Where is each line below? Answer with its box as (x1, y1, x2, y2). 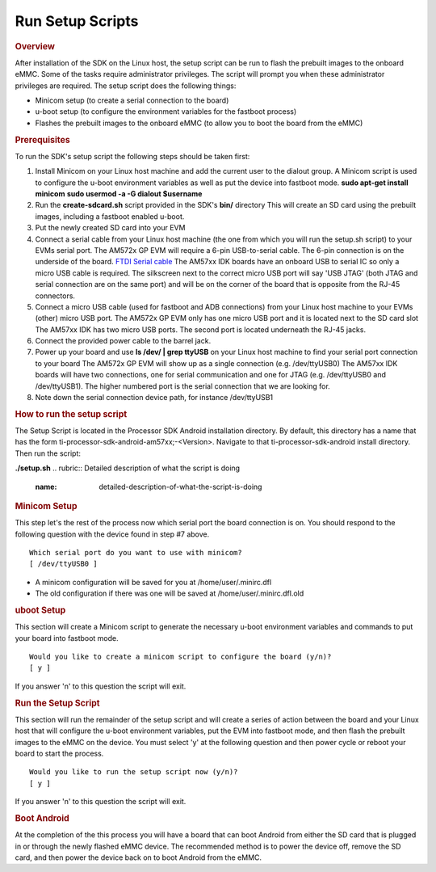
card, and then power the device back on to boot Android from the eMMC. (15, 853, 262, 862)
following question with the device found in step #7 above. (15, 529, 210, 539)
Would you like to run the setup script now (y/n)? (29, 768, 238, 777)
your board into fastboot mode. (15, 633, 119, 642)
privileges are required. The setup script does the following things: (15, 81, 237, 91)
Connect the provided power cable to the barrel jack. (35, 336, 212, 346)
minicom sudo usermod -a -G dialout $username (35, 188, 203, 198)
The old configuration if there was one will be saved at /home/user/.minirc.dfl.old (35, 588, 304, 598)
